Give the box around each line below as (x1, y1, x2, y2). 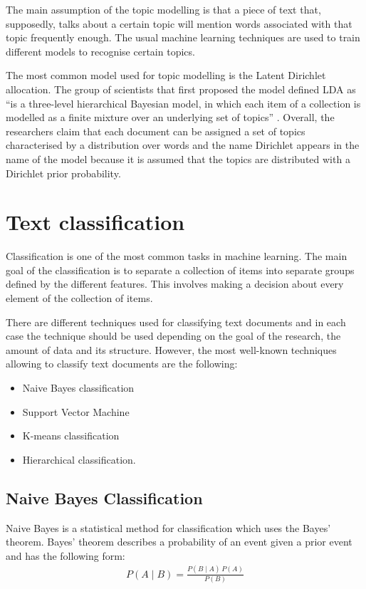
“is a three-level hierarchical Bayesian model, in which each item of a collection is (6, 95, 361, 110)
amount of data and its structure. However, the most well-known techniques (6, 342, 337, 357)
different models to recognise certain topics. (6, 43, 195, 58)
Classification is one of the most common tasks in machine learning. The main (6, 249, 347, 264)
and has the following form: (6, 548, 125, 563)
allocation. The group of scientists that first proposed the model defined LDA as (6, 81, 356, 96)
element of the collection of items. (6, 291, 153, 306)
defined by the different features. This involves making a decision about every (6, 276, 344, 291)
